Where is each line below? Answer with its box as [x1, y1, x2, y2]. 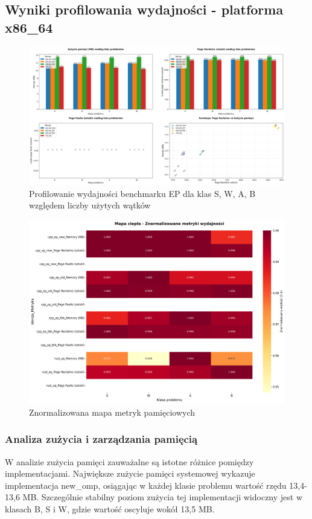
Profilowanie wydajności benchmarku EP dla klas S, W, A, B [29, 187, 256, 199]
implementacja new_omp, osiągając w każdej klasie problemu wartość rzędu [5, 479, 287, 491]
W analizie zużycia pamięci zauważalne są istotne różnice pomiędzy [5, 455, 254, 468]
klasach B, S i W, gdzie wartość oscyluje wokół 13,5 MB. [5, 503, 215, 515]
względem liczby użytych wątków [29, 199, 151, 211]
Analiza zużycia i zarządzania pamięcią [5, 431, 198, 446]
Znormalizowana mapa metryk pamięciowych [29, 405, 196, 418]
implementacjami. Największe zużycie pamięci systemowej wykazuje [5, 467, 255, 480]
